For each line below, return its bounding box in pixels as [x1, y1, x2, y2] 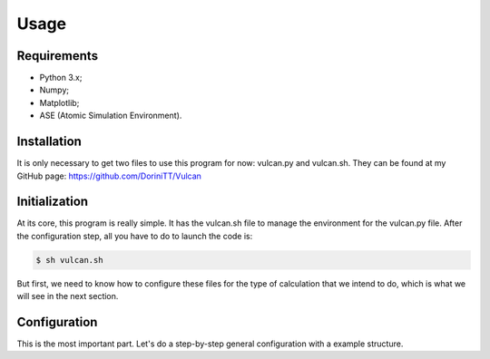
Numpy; [39, 84, 70, 95]
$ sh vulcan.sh [35, 255, 103, 265]
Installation [16, 134, 82, 150]
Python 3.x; [39, 73, 83, 83]
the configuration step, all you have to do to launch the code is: [16, 230, 253, 241]
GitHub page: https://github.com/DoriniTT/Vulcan [16, 170, 201, 181]
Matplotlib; [39, 97, 80, 108]
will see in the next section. [16, 291, 119, 302]
